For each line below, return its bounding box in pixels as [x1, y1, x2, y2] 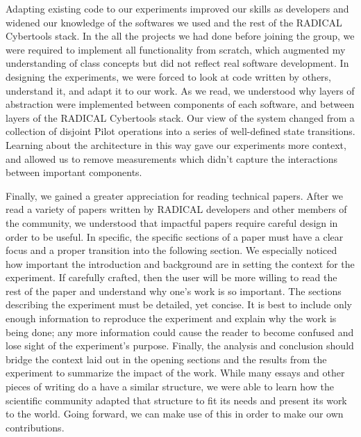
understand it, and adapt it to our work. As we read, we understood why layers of [6, 83, 355, 97]
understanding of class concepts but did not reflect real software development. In [6, 56, 349, 70]
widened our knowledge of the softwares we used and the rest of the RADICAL [6, 15, 342, 29]
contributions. [6, 420, 65, 434]
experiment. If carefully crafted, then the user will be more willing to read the [6, 270, 337, 285]
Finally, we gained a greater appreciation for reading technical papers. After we [6, 188, 343, 202]
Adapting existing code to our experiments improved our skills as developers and [6, 1, 349, 15]
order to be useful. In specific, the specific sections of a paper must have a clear [6, 229, 344, 244]
